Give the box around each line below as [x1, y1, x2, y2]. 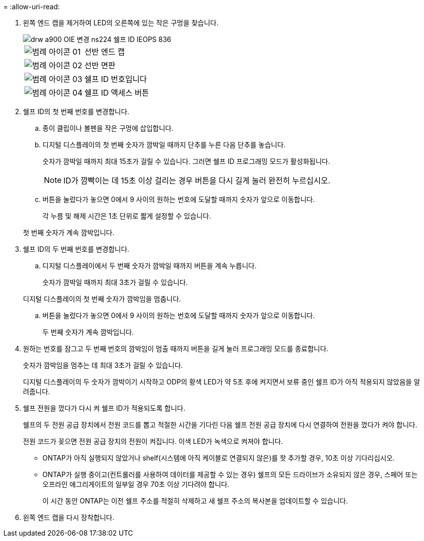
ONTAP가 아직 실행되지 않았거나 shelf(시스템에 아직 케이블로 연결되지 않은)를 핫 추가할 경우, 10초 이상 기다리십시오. [42, 454, 395, 462]
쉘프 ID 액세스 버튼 [84, 88, 149, 98]
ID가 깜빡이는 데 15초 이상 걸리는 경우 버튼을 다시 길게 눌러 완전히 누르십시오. [63, 176, 330, 185]
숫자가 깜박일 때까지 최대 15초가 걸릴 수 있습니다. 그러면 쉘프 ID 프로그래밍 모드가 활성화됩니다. [42, 157, 330, 165]
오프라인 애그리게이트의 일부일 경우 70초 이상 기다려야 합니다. [42, 480, 230, 488]
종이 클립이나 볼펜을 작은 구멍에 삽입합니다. [42, 124, 174, 132]
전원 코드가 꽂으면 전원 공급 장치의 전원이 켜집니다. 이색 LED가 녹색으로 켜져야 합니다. [23, 437, 283, 445]
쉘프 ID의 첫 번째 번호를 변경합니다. [23, 107, 129, 116]
